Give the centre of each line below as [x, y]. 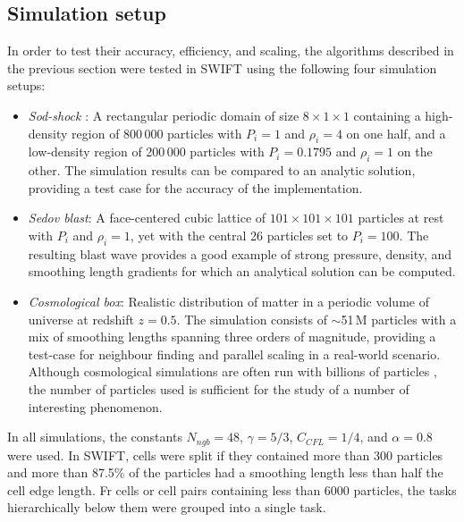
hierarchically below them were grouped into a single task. [167, 507]
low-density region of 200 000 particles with [146, 152]
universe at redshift [81, 319]
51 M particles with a [399, 319]
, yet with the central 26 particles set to [239, 235]
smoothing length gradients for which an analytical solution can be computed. [242, 271]
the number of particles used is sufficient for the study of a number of [219, 388]
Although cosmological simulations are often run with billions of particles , [232, 371]
